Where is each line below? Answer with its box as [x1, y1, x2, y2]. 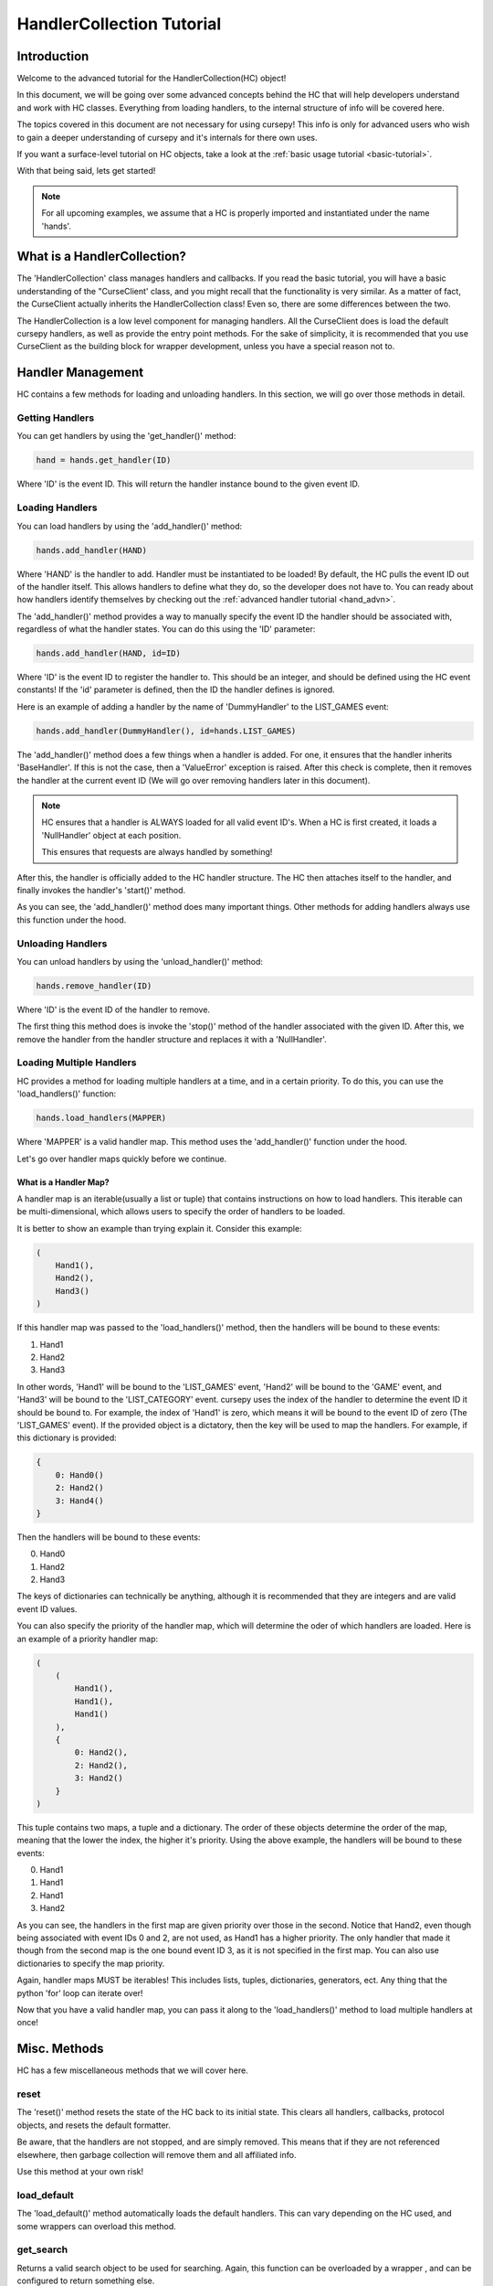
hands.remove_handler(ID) [36, 980, 152, 991]
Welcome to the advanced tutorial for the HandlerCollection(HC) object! [16, 73, 287, 84]
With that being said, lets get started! [16, 166, 156, 176]
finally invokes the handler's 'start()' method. [16, 884, 186, 895]
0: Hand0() [55, 1469, 104, 1480]
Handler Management [16, 365, 144, 380]
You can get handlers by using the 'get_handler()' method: [16, 431, 236, 442]
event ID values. [16, 1603, 78, 1614]
